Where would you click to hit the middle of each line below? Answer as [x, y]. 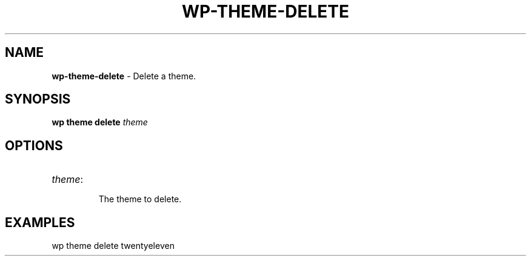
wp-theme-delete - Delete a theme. [124, 76]
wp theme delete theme [100, 122]
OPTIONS [34, 145]
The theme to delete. [140, 199]
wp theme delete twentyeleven [113, 246]
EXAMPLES [40, 222]
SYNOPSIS [38, 99]
